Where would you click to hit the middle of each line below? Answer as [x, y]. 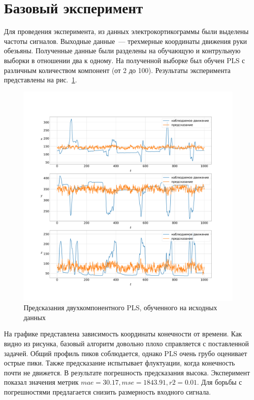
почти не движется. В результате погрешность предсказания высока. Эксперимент [127, 372]
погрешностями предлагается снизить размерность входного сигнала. [108, 392]
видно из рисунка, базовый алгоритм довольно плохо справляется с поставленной [127, 344]
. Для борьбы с [220, 382]
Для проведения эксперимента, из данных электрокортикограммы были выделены [127, 31]
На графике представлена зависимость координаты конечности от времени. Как [123, 334]
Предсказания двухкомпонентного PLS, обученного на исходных [120, 308]
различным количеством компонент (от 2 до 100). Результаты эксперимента [117, 70]
